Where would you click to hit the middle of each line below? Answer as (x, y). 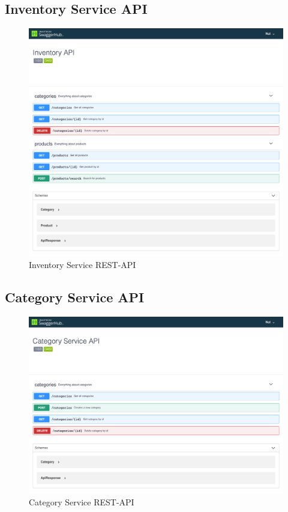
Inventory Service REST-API (82, 265)
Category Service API (75, 297)
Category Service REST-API (82, 502)
